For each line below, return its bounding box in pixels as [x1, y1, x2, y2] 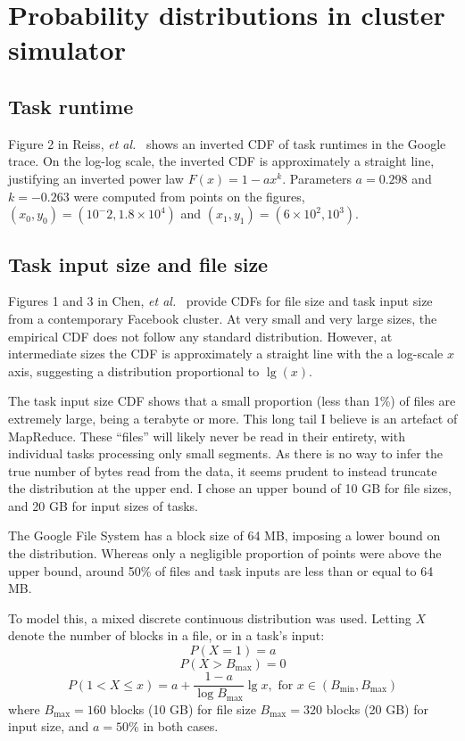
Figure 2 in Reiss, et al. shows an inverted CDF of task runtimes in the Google [8, 134, 446, 152]
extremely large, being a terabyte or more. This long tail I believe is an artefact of [8, 408, 458, 427]
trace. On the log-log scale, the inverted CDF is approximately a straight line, [8, 152, 435, 170]
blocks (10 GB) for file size [110, 699, 256, 718]
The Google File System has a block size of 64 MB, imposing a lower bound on [8, 526, 441, 545]
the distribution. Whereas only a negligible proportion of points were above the [8, 544, 442, 563]
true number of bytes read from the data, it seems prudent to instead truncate [8, 461, 437, 480]
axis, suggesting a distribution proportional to [8, 361, 260, 380]
